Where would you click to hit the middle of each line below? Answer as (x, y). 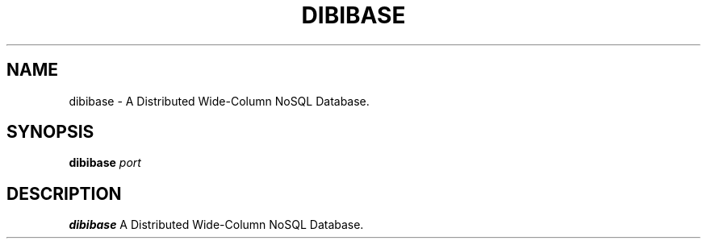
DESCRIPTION (64, 193)
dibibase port (105, 163)
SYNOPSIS (50, 132)
